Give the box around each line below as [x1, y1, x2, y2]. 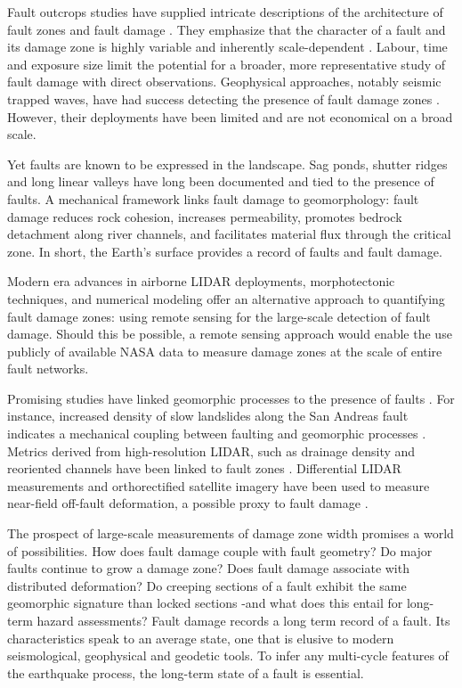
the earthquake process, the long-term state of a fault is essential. [7, 663, 364, 682]
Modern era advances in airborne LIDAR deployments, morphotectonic [7, 272, 395, 291]
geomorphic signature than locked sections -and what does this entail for [7, 594, 403, 612]
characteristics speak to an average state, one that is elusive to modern [7, 628, 394, 647]
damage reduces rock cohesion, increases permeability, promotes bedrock [7, 207, 402, 225]
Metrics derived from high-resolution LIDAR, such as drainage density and [7, 441, 416, 460]
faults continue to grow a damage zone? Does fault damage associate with [7, 559, 409, 577]
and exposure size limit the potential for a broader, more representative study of [7, 54, 446, 73]
